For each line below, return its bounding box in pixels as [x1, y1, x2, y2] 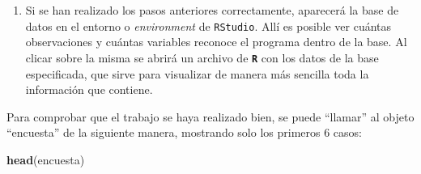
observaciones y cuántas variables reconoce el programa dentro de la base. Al [25, 33, 407, 50]
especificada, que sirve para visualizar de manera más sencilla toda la [25, 65, 369, 82]
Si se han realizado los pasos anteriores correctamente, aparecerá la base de [25, 2, 399, 18]
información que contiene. [25, 81, 153, 98]
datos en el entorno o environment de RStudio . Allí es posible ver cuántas [25, 17, 392, 34]
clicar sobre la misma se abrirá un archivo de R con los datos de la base [25, 49, 379, 66]
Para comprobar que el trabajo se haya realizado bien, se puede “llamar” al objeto [6, 108, 415, 125]
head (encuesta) [6, 151, 85, 168]
